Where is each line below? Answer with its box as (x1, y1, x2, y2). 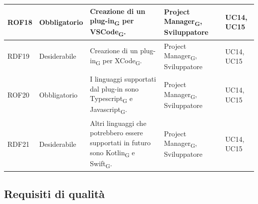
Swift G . (90, 158, 112, 170)
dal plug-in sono (90, 83, 139, 94)
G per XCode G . (95, 55, 142, 67)
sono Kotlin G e (90, 147, 135, 159)
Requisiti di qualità (4, 186, 105, 201)
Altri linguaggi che (90, 117, 146, 128)
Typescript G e (90, 93, 133, 105)
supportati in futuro (90, 137, 151, 148)
